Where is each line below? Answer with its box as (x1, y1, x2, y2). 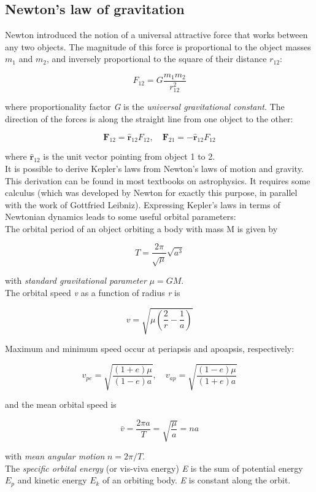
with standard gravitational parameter (5, 274, 147, 287)
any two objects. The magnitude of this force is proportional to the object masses (5, 40, 311, 53)
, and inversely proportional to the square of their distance (46, 52, 267, 65)
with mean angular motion (5, 450, 105, 463)
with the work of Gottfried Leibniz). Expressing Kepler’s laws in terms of (5, 198, 280, 211)
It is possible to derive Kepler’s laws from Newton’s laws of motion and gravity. (5, 162, 304, 174)
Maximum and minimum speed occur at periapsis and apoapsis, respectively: (5, 342, 295, 355)
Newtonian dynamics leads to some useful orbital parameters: (5, 210, 236, 223)
